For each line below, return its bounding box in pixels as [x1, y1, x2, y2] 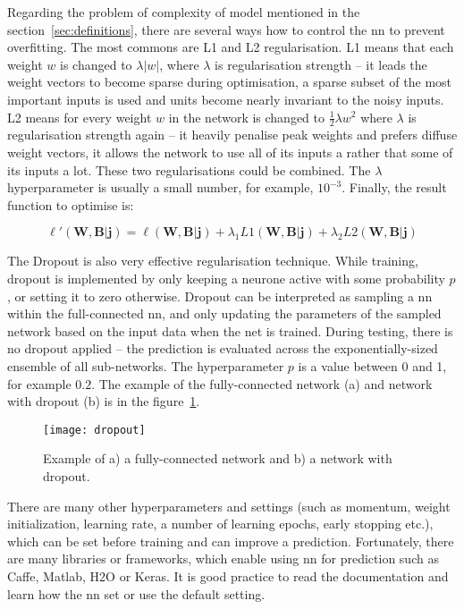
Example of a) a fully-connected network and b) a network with [43, 449, 392, 468]
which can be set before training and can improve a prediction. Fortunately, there [7, 531, 454, 550]
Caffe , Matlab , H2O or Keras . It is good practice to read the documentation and [7, 566, 449, 585]
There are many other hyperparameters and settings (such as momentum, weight [7, 496, 451, 515]
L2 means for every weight [7, 107, 152, 126]
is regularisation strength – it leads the [215, 55, 427, 73]
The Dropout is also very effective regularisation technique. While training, [7, 251, 418, 270]
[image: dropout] [43, 423, 146, 436]
